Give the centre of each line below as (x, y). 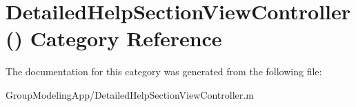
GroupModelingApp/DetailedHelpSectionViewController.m (130, 94)
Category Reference (126, 38)
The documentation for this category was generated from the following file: (164, 71)
